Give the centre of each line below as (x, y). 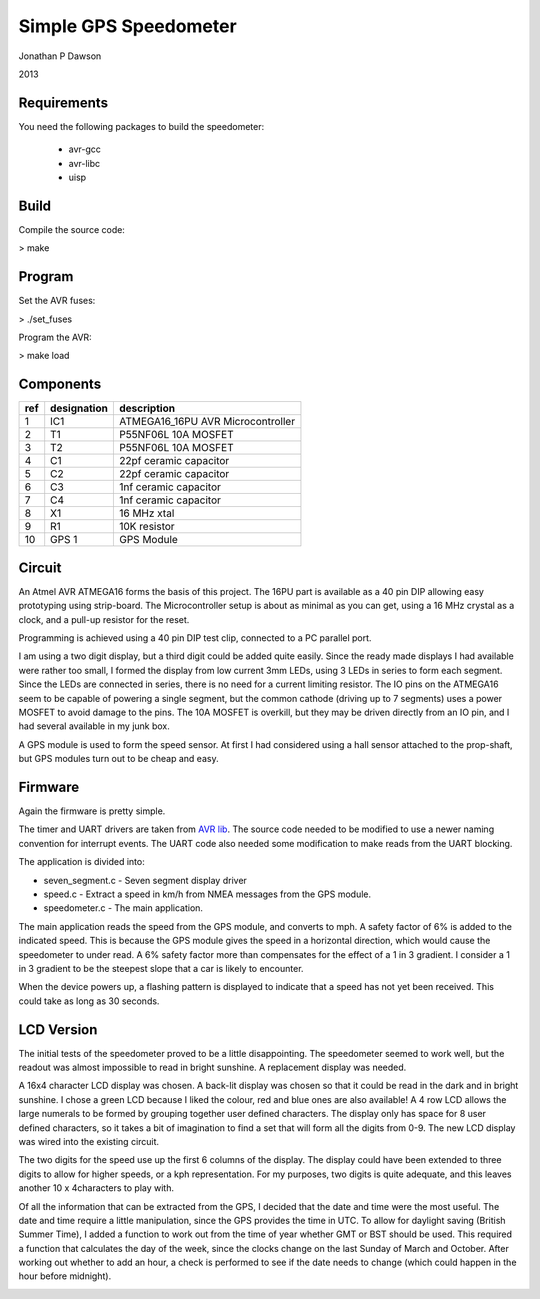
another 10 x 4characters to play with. (96, 1188)
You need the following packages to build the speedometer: (141, 126)
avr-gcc (85, 149)
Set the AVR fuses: (57, 301)
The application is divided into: (81, 862)
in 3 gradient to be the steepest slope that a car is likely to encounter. (161, 968)
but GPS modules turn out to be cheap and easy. (118, 759)
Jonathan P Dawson (60, 56)
